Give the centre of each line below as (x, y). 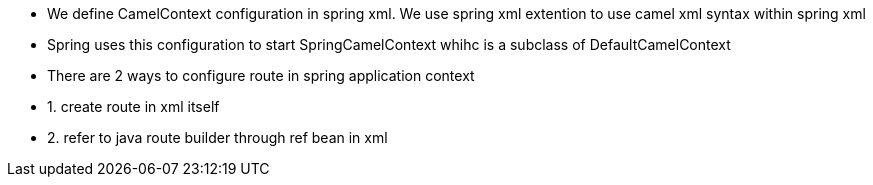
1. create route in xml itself (133, 106)
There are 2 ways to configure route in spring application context (261, 75)
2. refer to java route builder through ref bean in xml (217, 137)
